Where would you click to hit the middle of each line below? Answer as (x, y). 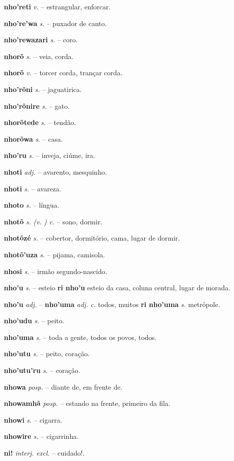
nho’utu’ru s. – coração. (42, 370)
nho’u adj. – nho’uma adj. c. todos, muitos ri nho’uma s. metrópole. (112, 304)
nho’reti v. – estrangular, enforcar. (57, 6)
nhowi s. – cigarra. (33, 419)
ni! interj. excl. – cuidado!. (44, 453)
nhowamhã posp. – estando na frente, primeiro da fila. (87, 403)
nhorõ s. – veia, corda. (39, 56)
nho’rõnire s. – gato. (37, 106)
